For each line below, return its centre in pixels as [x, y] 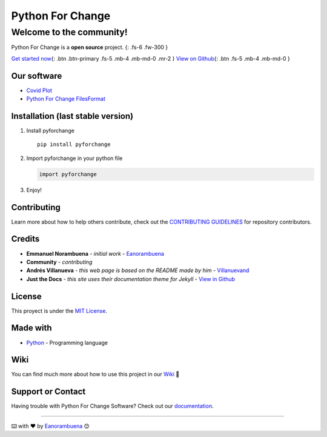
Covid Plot [39, 90]
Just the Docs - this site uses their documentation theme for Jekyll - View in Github [131, 279]
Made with [31, 328]
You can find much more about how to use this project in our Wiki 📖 [95, 374]
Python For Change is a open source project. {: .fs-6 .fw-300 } [90, 47]
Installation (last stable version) [72, 116]
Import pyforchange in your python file [74, 158]
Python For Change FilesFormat [66, 99]
